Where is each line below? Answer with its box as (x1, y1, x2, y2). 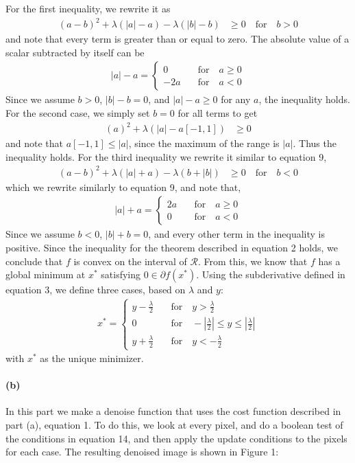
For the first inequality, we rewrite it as (5, 1, 171, 15)
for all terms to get (177, 105, 258, 120)
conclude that (5, 253, 63, 268)
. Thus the (293, 136, 336, 150)
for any (221, 92, 251, 106)
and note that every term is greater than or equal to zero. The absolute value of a (5, 32, 350, 46)
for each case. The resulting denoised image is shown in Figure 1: (5, 444, 279, 459)
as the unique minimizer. (40, 351, 144, 365)
